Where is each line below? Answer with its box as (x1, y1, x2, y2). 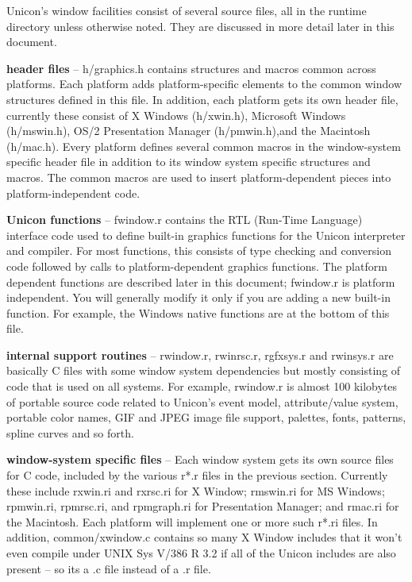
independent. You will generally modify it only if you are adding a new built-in (6, 289, 391, 306)
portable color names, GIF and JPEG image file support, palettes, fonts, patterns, (6, 409, 406, 426)
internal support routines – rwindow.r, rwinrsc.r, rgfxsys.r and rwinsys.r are (6, 346, 394, 363)
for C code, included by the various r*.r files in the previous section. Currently (6, 467, 388, 484)
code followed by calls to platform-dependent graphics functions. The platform (6, 257, 387, 274)
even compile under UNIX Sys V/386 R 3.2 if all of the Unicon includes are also (6, 545, 396, 561)
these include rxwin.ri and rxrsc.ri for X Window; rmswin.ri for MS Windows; (6, 482, 385, 499)
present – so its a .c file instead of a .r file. (6, 560, 211, 576)
